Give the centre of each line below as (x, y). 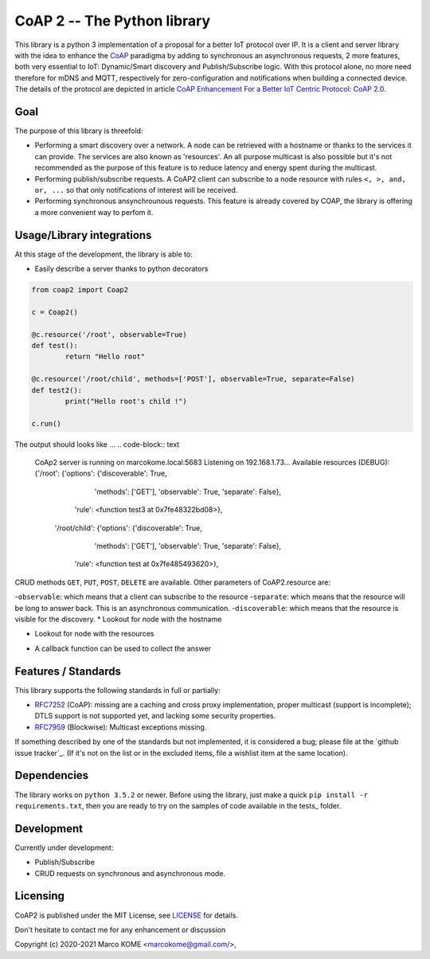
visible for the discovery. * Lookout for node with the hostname (118, 619)
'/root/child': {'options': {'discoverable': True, (129, 528)
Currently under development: (64, 847)
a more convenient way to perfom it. (94, 212)
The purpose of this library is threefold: (79, 131)
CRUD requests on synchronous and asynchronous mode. (130, 873)
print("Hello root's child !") (126, 401)
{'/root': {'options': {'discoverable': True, (101, 473)
